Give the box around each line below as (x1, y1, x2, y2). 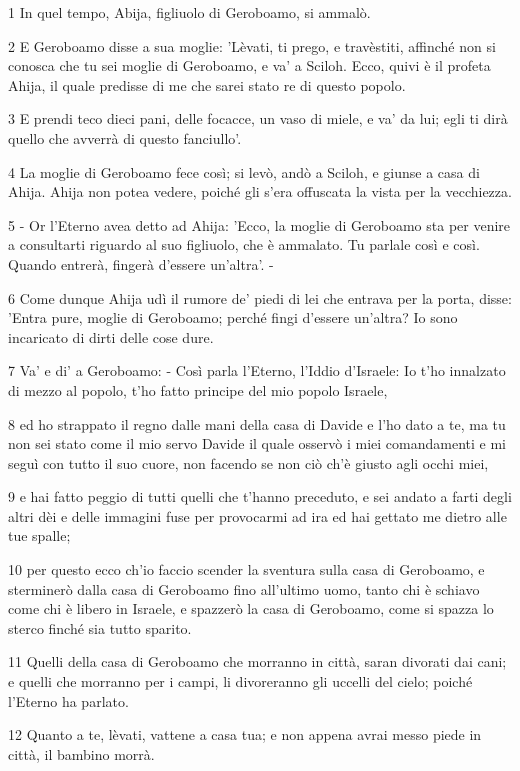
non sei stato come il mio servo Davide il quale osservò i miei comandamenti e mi (8, 433, 506, 454)
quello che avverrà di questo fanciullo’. (8, 127, 242, 148)
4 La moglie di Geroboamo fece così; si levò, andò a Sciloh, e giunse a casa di (8, 161, 480, 182)
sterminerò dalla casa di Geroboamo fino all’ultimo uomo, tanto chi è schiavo (8, 578, 480, 599)
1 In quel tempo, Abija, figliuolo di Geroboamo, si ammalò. (8, 2, 371, 22)
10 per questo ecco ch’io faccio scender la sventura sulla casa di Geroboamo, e (8, 559, 485, 580)
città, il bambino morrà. (8, 743, 155, 764)
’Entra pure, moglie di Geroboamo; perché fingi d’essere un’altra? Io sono (8, 307, 458, 328)
